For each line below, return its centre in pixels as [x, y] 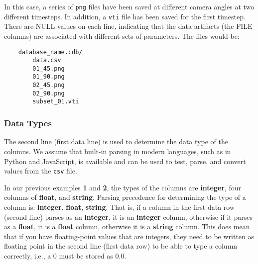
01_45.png [49, 68]
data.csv [47, 60]
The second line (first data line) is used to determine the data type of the [116, 141]
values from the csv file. [41, 171]
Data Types [28, 123]
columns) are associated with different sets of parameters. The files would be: [122, 36]
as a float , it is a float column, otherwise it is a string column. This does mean [127, 226]
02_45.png [49, 85]
